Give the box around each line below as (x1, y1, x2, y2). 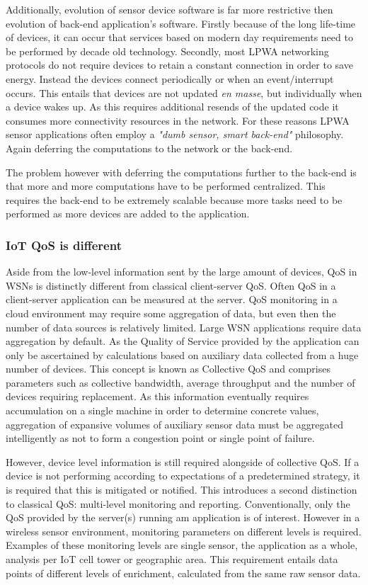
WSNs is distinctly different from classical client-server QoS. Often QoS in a (6, 278, 336, 292)
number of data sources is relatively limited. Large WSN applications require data (6, 319, 362, 334)
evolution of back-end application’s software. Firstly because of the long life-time (6, 16, 356, 30)
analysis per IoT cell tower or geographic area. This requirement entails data (6, 552, 338, 566)
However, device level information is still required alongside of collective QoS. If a (6, 454, 360, 469)
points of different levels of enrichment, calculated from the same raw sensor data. (6, 565, 361, 580)
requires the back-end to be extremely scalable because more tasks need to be (6, 192, 343, 207)
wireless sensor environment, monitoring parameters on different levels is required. (6, 523, 362, 538)
